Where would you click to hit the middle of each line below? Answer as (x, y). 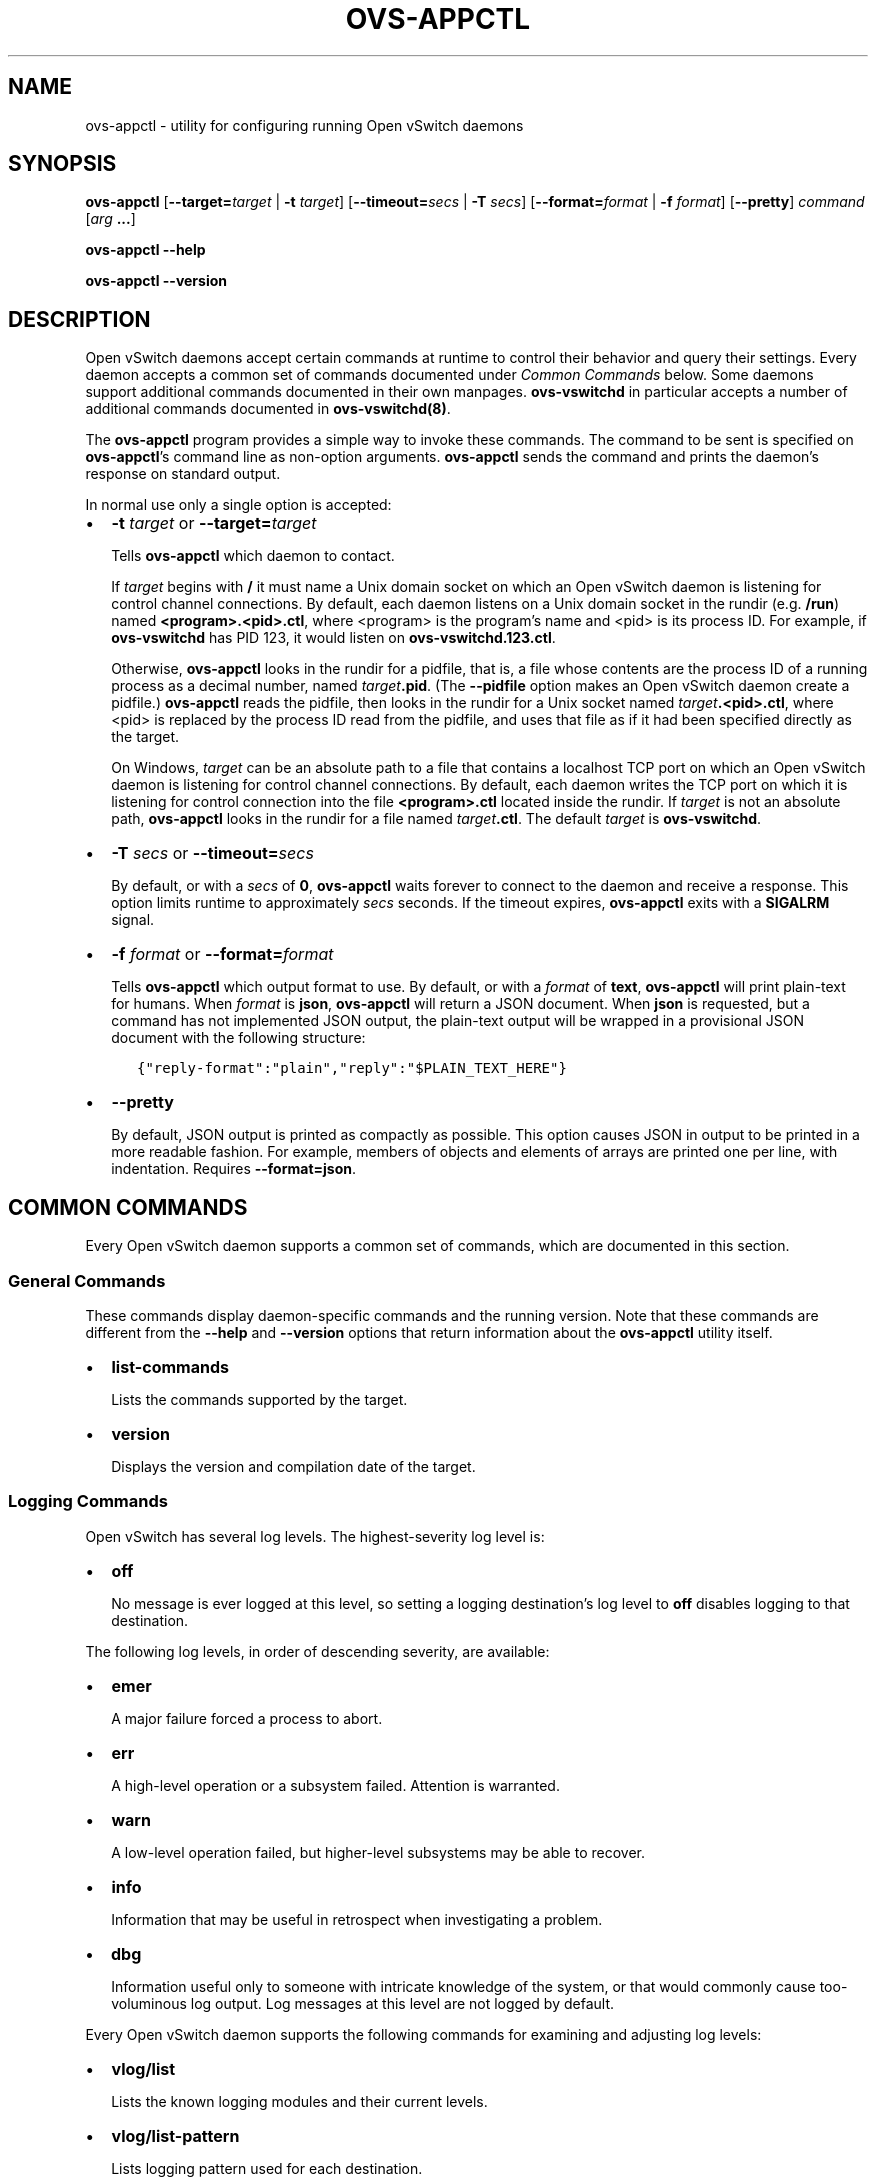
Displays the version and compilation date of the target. (293, 1466)
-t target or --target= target (214, 523)
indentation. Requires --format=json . (233, 1169)
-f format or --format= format (222, 954)
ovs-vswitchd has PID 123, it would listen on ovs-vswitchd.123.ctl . (333, 638)
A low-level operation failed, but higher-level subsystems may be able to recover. (378, 1852)
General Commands (87, 1280)
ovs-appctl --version (156, 281)
